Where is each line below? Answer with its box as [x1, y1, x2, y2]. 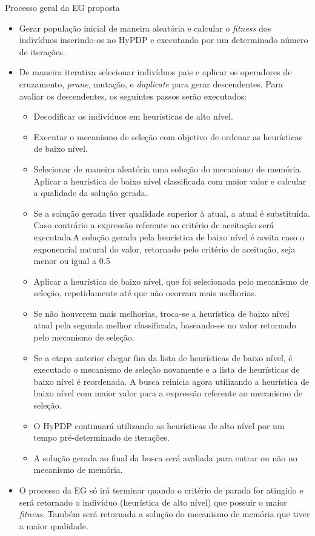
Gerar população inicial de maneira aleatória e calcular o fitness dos [19, 21, 271, 34]
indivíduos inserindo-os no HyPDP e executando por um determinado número [19, 33, 308, 46]
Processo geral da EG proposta [5, 1, 120, 13]
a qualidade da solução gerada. [33, 186, 148, 199]
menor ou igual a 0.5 [33, 254, 110, 267]
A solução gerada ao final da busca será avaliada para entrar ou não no [33, 451, 297, 464]
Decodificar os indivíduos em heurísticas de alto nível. [33, 110, 233, 123]
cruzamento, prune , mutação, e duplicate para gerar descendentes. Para [19, 77, 283, 90]
